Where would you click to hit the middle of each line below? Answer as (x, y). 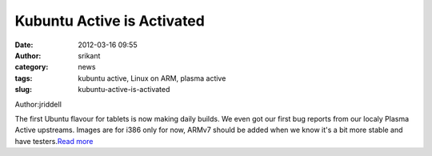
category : (32, 67)
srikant (89, 55)
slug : (23, 90)
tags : (24, 78)
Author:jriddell (38, 104)
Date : (24, 45)
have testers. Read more (54, 141)
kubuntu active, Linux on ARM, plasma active (152, 78)
